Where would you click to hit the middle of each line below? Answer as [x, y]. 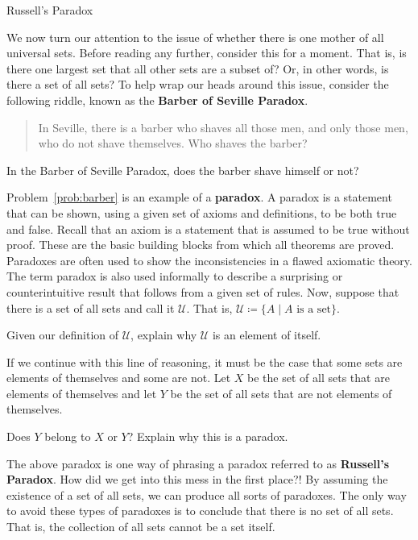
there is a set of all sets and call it [91, 307]
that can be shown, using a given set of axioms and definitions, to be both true [202, 212]
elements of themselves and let [82, 393]
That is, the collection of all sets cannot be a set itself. [141, 527]
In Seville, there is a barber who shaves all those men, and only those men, [223, 127]
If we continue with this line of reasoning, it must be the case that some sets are [205, 361]
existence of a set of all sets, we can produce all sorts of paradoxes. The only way [207, 494]
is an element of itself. [267, 335]
